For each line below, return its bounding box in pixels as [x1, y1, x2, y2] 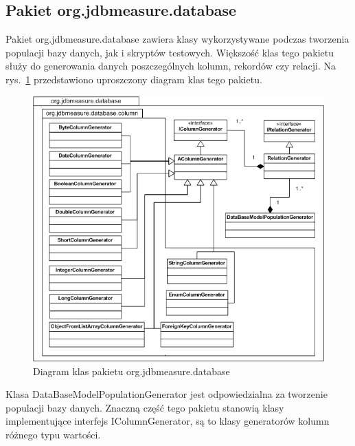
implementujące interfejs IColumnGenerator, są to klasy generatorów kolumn [5, 414, 330, 428]
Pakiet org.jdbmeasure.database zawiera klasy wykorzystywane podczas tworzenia [5, 32, 350, 46]
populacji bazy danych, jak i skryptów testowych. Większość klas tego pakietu [5, 45, 334, 59]
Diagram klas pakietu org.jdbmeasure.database [33, 363, 230, 378]
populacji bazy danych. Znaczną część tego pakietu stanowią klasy [5, 400, 284, 414]
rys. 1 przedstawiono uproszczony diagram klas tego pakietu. [5, 72, 262, 86]
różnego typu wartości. [5, 427, 101, 441]
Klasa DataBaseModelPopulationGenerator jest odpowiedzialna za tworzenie [5, 387, 328, 401]
